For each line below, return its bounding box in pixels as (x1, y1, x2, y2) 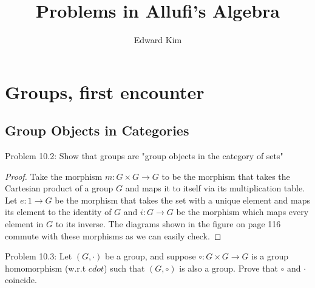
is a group (251, 250, 289, 262)
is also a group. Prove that (179, 261, 278, 274)
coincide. (5, 273, 37, 286)
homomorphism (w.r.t (5, 261, 86, 274)
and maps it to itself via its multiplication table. (125, 182, 305, 194)
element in (5, 218, 44, 230)
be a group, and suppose (105, 250, 196, 262)
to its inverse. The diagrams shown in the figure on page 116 (55, 218, 281, 230)
